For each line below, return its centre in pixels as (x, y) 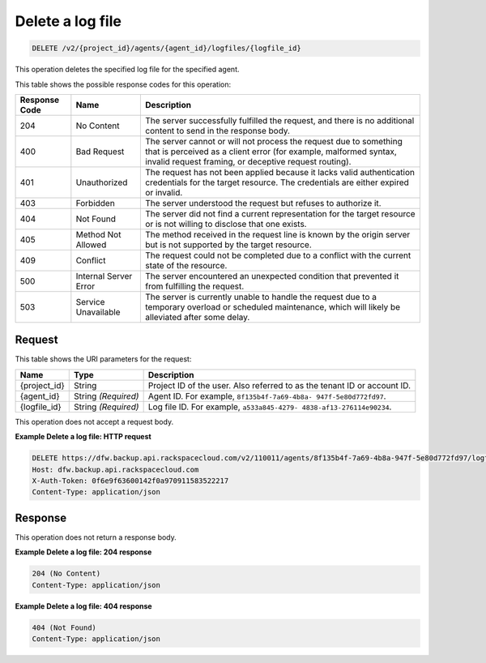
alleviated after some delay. (198, 317)
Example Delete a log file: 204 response (83, 552)
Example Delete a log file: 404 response (84, 606)
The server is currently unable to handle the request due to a (261, 297)
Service (90, 302)
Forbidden (95, 203)
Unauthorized (102, 182)
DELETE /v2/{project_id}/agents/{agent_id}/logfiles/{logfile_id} (166, 48)
